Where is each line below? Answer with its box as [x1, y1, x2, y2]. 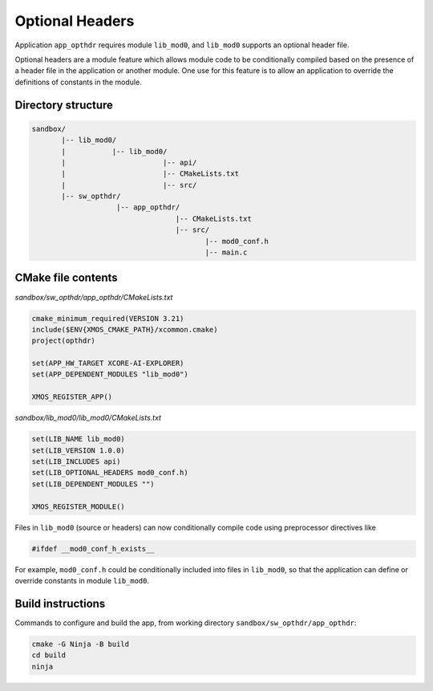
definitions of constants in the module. [14, 77, 142, 87]
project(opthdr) [31, 336, 96, 345]
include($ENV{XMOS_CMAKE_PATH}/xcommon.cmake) [31, 325, 218, 334]
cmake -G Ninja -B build [31, 639, 130, 648]
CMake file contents [14, 271, 118, 285]
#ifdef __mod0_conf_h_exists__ [31, 544, 156, 553]
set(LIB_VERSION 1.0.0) [31, 445, 126, 455]
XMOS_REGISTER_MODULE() [31, 502, 126, 511]
